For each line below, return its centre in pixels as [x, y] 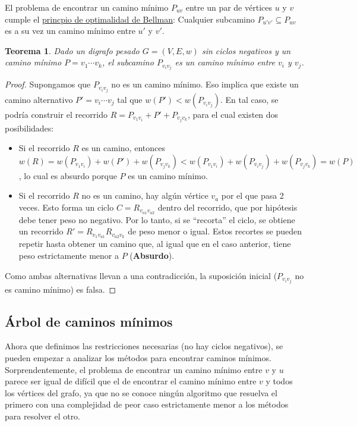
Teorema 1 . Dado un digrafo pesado [72, 50]
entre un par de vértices [229, 7]
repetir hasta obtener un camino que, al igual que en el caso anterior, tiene [155, 244]
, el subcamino [128, 62]
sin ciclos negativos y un [246, 50]
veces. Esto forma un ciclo [66, 207]
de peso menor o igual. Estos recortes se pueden [215, 231]
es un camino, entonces [123, 148]
